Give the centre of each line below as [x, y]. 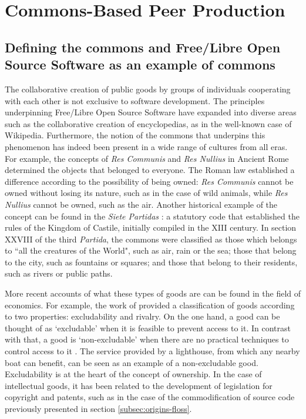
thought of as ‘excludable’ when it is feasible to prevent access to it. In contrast [148, 327]
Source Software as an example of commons [140, 64]
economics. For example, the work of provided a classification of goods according [150, 305]
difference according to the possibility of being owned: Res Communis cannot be [149, 181]
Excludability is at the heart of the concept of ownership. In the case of [133, 374]
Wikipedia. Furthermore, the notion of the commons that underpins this [135, 135]
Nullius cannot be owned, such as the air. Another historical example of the [141, 204]
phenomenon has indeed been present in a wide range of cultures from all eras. [146, 146]
